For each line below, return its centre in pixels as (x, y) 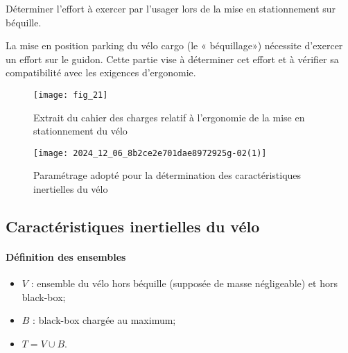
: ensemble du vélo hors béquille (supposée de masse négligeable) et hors (184, 283)
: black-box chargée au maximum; (104, 320)
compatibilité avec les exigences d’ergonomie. (101, 72)
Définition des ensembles (66, 257)
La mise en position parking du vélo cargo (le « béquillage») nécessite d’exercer (174, 45)
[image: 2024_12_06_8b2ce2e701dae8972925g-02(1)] (150, 153)
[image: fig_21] (71, 95)
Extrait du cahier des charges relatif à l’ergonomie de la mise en (169, 117)
